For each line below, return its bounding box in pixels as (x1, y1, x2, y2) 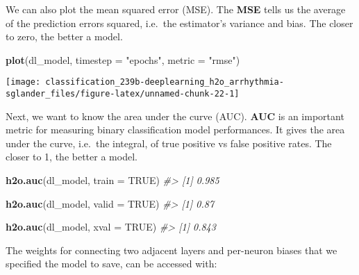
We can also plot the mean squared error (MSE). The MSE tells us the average (6, 2, 346, 16)
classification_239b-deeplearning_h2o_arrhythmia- (45, 77, 284, 87)
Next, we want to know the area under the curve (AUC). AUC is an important (6, 108, 344, 123)
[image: (6, 77, 41, 87)
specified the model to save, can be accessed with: (6, 256, 217, 271)
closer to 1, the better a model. (6, 149, 137, 164)
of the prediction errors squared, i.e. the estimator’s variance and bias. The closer (6, 15, 353, 30)
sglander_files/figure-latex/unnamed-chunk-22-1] (6, 89, 240, 99)
